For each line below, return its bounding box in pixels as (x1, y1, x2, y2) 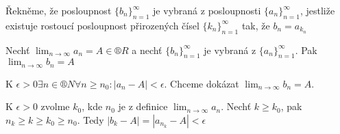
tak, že (241, 18, 270, 32)
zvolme (40, 99, 70, 113)
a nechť (132, 42, 162, 57)
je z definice (118, 99, 168, 113)
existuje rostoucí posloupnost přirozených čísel (5, 18, 199, 32)
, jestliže (300, 3, 335, 17)
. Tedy (77, 113, 104, 127)
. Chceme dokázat (164, 76, 239, 90)
